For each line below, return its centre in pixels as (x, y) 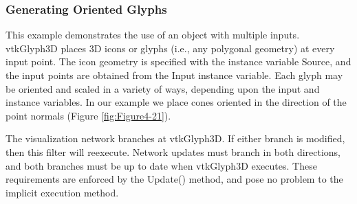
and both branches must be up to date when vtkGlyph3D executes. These (161, 165)
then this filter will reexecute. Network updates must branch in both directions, (173, 151)
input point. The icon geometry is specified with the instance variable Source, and (178, 61)
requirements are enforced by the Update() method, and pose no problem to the (174, 179)
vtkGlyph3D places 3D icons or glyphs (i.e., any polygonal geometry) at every (170, 48)
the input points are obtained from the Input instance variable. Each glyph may (174, 75)
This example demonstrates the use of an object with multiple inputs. (153, 35)
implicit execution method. (62, 192)
